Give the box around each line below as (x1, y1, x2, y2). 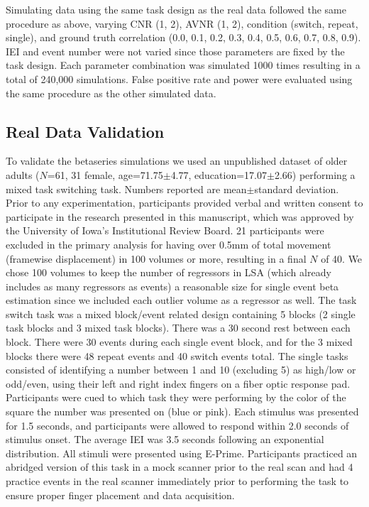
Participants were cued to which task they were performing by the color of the (6, 390, 346, 405)
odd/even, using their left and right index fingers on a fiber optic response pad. (6, 376, 351, 391)
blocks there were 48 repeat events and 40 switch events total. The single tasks (6, 348, 348, 363)
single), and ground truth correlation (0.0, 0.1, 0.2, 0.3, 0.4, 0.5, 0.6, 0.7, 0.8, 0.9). (6, 30, 361, 45)
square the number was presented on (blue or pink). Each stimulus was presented (6, 404, 359, 419)
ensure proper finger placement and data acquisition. (6, 487, 235, 502)
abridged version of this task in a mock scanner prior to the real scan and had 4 (6, 459, 353, 474)
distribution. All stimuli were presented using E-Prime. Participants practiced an (6, 445, 358, 460)
